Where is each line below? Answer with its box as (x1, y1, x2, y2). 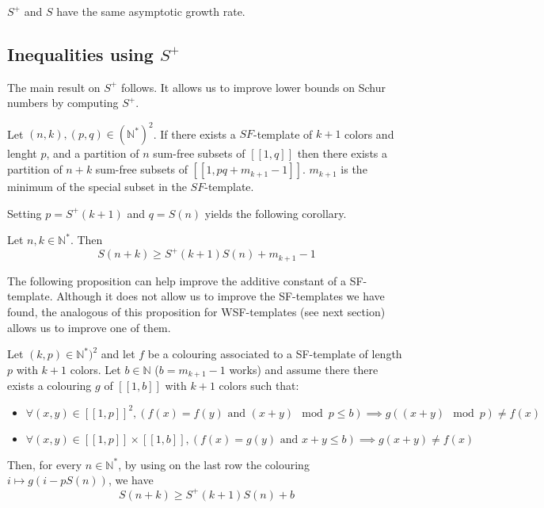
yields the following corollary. (204, 204, 347, 221)
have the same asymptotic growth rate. (56, 3, 245, 19)
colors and (344, 125, 394, 142)
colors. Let (70, 361, 121, 377)
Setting (7, 204, 42, 221)
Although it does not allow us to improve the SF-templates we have (56, 288, 385, 304)
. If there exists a (153, 125, 236, 142)
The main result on (7, 78, 101, 95)
